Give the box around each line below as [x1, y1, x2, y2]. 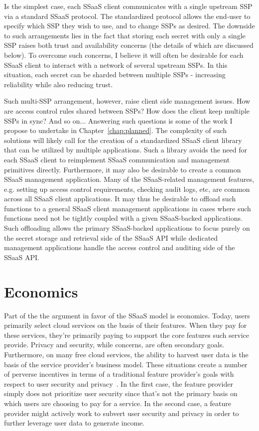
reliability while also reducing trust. [4, 79, 113, 89]
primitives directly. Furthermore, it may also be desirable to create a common [4, 164, 241, 174]
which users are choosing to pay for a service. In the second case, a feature [4, 398, 231, 408]
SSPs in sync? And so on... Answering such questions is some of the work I [4, 115, 233, 126]
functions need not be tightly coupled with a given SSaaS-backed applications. [4, 213, 243, 223]
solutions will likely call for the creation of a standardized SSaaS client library [4, 135, 242, 145]
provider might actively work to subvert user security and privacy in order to [4, 408, 239, 418]
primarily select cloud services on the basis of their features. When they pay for [4, 320, 247, 330]
